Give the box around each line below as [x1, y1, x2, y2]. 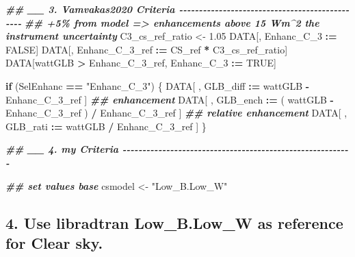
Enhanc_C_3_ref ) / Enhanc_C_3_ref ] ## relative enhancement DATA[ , [5, 106, 347, 120]
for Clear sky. [5, 232, 103, 253]
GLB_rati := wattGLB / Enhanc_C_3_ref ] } [5, 119, 207, 133]
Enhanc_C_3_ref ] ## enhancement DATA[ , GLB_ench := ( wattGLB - [5, 92, 334, 106]
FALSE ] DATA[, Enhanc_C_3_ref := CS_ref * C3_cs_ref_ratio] [5, 42, 288, 56]
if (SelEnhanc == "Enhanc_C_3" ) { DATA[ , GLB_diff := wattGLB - [5, 78, 310, 93]
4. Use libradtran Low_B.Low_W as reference [5, 212, 343, 233]
